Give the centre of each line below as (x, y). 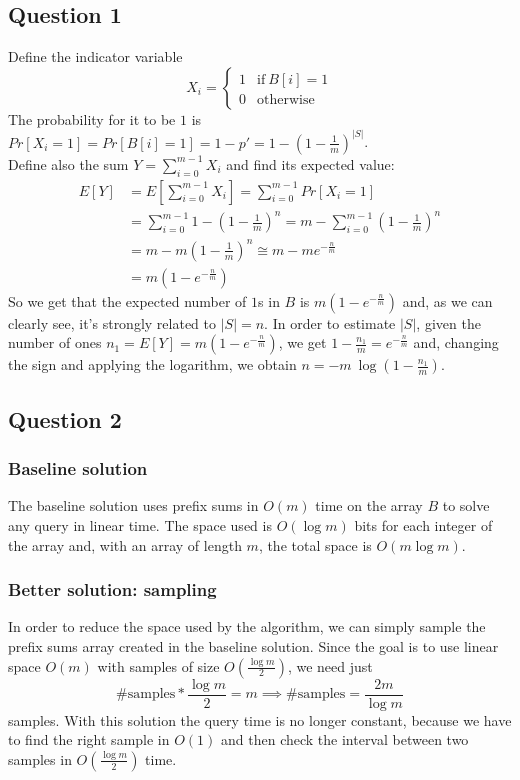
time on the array (369, 505)
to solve (466, 505)
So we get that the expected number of (127, 300)
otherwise (286, 99)
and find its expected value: (310, 163)
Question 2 (65, 418)
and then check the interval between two (345, 739)
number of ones (55, 342)
